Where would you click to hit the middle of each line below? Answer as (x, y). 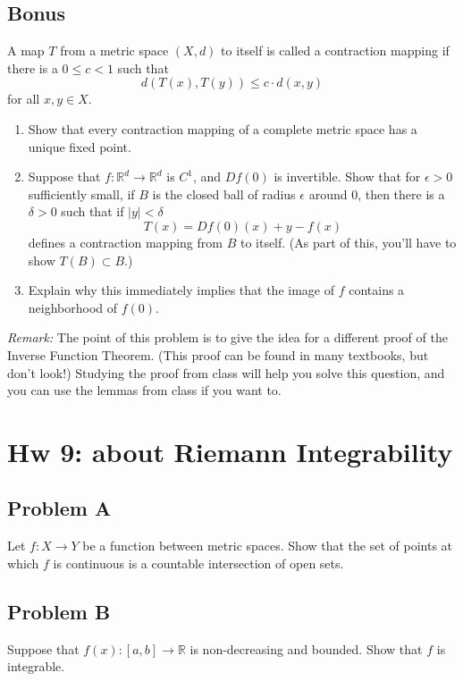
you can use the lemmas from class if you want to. (144, 390)
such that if (93, 211)
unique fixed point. (80, 146)
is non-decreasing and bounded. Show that (306, 648)
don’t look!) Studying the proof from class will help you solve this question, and (226, 372)
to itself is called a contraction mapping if (335, 50)
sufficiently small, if (81, 193)
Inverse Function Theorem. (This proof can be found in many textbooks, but (218, 354)
